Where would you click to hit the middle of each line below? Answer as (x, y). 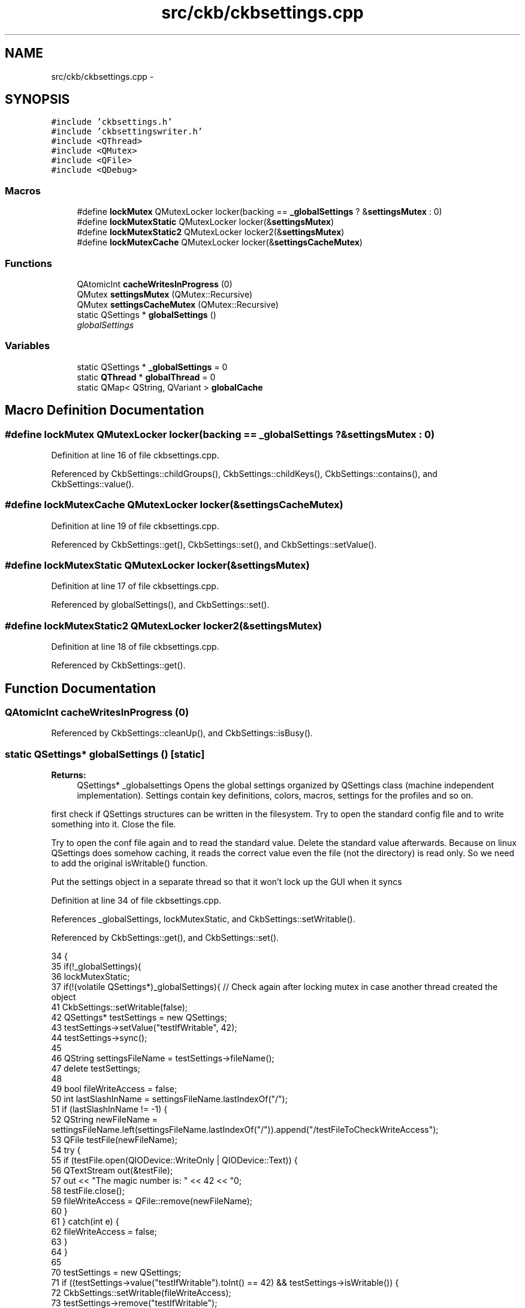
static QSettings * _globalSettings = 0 (152, 367)
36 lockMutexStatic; (90, 977)
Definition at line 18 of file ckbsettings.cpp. (135, 647)
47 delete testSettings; (96, 1069)
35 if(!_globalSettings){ (96, 967)
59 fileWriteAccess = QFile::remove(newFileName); (152, 1201)
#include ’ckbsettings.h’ (112, 122)
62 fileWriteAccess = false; (104, 1232)
